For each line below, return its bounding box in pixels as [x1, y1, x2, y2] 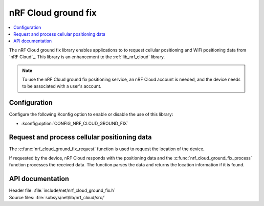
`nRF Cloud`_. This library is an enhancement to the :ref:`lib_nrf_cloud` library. [9, 54, 165, 60]
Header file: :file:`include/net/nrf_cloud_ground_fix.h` [9, 187, 116, 193]
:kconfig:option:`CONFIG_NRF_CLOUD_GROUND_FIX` [21, 120, 129, 126]
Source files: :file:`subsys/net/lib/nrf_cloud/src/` [9, 194, 106, 200]
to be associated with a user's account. [22, 83, 102, 89]
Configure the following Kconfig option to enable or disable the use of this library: [9, 112, 174, 117]
